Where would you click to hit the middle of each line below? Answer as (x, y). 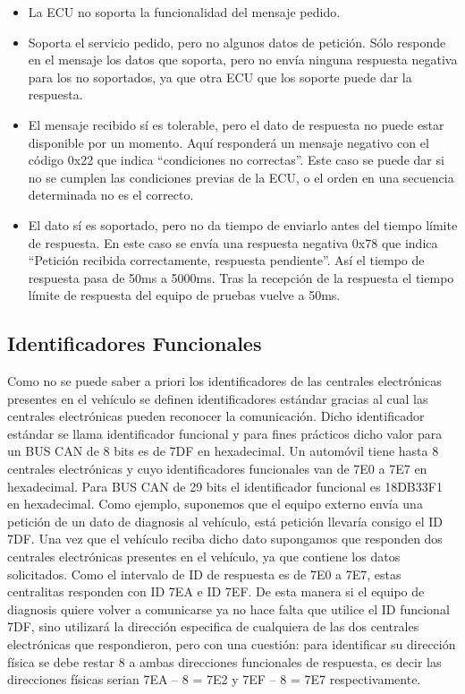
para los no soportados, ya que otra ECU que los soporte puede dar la (220, 77)
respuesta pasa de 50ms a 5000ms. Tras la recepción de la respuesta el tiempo (241, 277)
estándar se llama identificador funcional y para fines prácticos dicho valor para (225, 433)
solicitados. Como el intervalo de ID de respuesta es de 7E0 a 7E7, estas (204, 574)
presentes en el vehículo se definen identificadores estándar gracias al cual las (218, 398)
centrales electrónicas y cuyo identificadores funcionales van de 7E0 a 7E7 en (217, 469)
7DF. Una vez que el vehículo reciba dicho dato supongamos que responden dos (225, 539)
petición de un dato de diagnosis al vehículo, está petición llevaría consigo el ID (225, 521)
